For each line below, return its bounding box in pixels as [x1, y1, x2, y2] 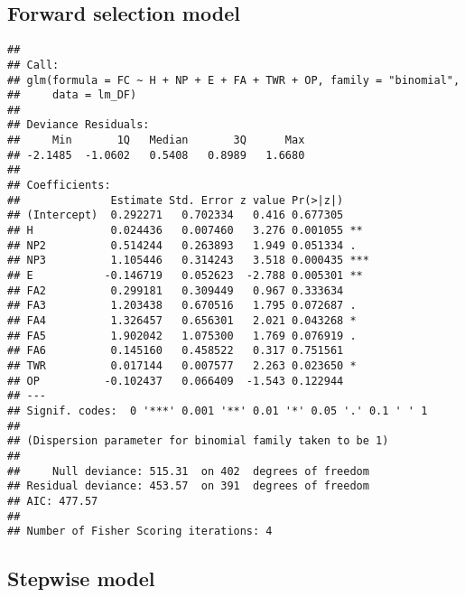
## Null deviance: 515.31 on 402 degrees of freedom [7, 464, 369, 478]
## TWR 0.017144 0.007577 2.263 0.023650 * [7, 359, 357, 372]
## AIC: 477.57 [7, 494, 98, 508]
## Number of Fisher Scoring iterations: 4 [7, 525, 273, 538]
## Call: [7, 58, 60, 71]
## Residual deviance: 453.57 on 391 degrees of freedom [7, 480, 369, 493]
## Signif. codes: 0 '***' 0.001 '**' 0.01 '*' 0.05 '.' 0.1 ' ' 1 [7, 404, 428, 417]
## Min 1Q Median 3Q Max [7, 134, 305, 147]
